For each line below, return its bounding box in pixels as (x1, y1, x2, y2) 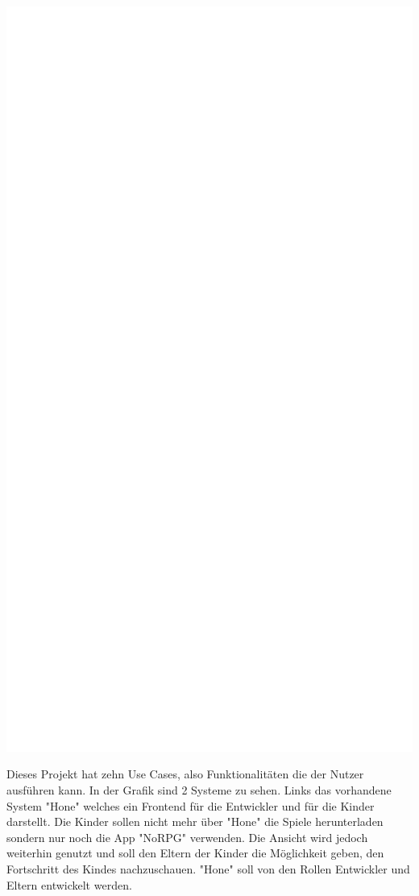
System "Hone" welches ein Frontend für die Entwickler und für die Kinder (6, 797, 375, 814)
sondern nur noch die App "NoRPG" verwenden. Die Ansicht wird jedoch (6, 828, 368, 845)
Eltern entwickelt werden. (6, 876, 132, 893)
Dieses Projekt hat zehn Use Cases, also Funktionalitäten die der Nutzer (6, 765, 364, 782)
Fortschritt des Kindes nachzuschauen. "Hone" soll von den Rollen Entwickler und (6, 861, 410, 877)
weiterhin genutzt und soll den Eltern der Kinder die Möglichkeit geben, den (6, 844, 384, 861)
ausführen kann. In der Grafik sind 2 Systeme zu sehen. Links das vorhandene (6, 782, 392, 799)
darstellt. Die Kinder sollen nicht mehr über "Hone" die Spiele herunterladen (6, 813, 384, 830)
